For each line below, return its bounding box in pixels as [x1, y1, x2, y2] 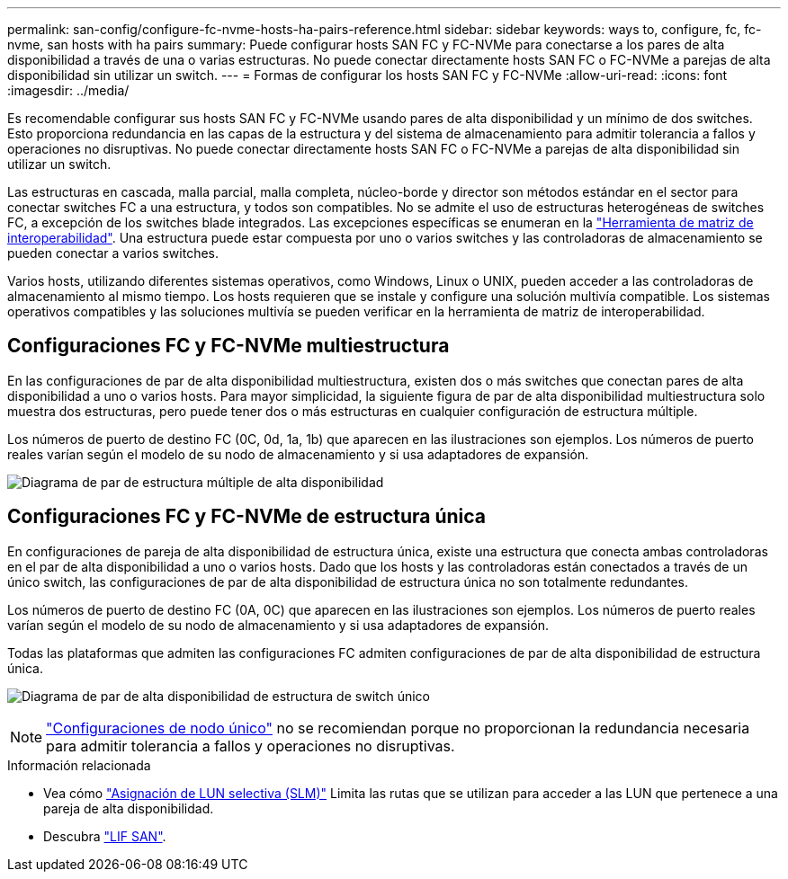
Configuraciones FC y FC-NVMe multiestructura [7, 334, 450, 358]
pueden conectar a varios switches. [7, 245, 219, 261]
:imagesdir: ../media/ [7, 83, 130, 98]
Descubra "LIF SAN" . [43, 828, 166, 844]
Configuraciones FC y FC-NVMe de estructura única [7, 505, 487, 528]
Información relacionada [7, 757, 151, 773]
